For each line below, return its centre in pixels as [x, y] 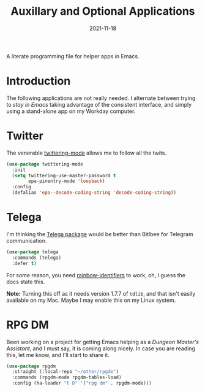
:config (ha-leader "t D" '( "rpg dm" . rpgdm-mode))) [82, 383]
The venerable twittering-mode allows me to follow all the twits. [87, 153]
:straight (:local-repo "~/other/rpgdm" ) [65, 372]
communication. [27, 241]
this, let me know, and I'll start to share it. [58, 355]
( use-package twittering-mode [45, 164]
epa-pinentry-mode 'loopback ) [67, 181]
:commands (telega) [37, 258]
